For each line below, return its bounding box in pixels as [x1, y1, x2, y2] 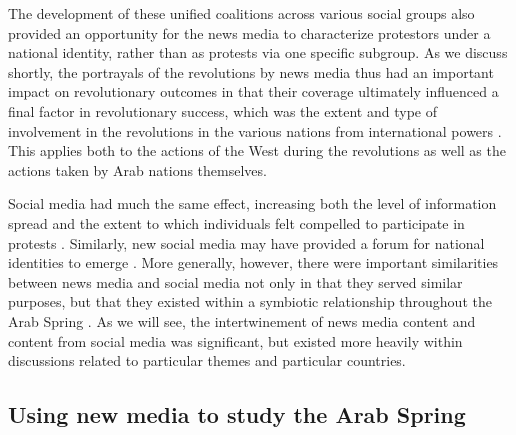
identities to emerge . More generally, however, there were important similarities [8, 252, 499, 273]
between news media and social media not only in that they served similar [8, 271, 463, 292]
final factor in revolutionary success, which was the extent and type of [8, 100, 437, 121]
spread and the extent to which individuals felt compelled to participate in [8, 212, 465, 233]
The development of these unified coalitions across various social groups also [8, 3, 475, 23]
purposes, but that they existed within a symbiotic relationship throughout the [8, 291, 492, 312]
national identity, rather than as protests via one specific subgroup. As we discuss [8, 42, 508, 63]
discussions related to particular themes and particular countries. [8, 350, 406, 371]
